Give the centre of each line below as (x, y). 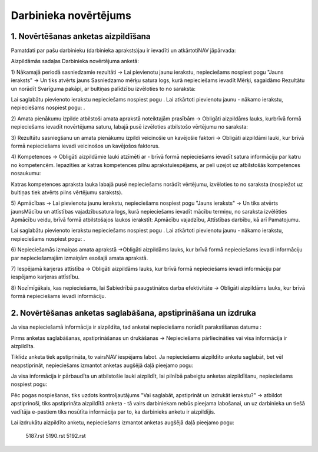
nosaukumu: (26, 173)
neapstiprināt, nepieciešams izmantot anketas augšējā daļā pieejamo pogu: (102, 365)
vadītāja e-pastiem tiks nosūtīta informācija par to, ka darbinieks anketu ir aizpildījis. (113, 412)
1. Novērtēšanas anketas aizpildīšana (81, 36)
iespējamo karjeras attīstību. (45, 277)
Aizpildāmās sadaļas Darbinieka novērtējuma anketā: (75, 61)
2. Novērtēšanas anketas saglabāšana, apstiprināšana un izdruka (133, 313)
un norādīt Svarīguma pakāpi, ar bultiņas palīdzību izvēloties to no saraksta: (103, 89)
